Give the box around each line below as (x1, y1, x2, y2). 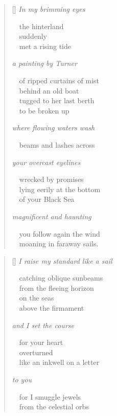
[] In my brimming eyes (12, 4, 85, 14)
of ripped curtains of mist (19, 75, 99, 85)
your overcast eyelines (12, 156, 81, 167)
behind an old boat (19, 85, 79, 96)
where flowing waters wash (12, 122, 95, 133)
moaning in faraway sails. (19, 238, 99, 249)
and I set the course (12, 319, 74, 330)
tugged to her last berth (19, 95, 95, 106)
